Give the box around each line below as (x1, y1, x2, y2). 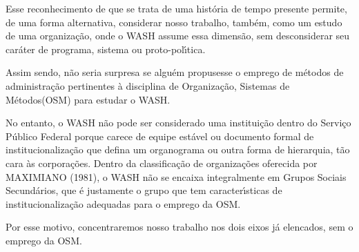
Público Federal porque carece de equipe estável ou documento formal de (6, 128, 314, 143)
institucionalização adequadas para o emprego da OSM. (6, 196, 241, 211)
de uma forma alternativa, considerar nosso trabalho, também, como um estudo (6, 14, 342, 29)
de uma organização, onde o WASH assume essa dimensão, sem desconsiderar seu (6, 28, 350, 43)
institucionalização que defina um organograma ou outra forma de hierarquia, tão (6, 142, 350, 157)
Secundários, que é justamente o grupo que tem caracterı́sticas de (6, 183, 282, 197)
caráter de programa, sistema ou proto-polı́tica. (6, 41, 206, 56)
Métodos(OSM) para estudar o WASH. (6, 92, 171, 106)
